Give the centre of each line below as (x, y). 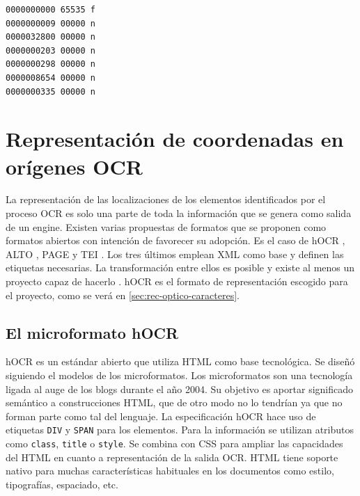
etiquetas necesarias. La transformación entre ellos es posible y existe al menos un (180, 267)
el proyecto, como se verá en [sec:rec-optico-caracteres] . (123, 295)
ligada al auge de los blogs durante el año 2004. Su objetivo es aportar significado (179, 389)
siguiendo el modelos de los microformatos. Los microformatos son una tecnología (179, 375)
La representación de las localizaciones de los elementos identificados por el (166, 199)
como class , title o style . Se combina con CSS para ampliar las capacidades (174, 443)
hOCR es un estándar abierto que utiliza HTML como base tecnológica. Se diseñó (180, 361)
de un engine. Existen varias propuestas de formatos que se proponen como (166, 226)
